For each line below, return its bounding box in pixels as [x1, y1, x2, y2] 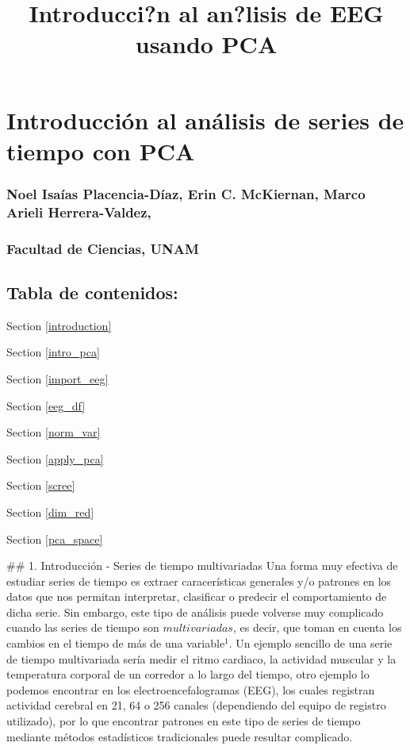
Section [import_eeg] [6, 370, 109, 387]
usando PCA [135, 28, 278, 60]
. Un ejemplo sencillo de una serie [228, 635, 393, 652]
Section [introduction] [6, 317, 112, 333]
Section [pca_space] [6, 530, 103, 547]
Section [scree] [6, 477, 75, 494]
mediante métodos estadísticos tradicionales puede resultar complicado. [6, 728, 353, 744]
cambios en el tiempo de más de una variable [6, 635, 225, 652]
